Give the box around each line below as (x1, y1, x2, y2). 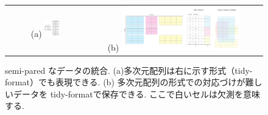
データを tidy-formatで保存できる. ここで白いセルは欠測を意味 (13, 87, 260, 100)
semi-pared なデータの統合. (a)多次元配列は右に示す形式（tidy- (5, 64, 253, 76)
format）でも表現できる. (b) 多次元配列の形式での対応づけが (5, 76, 245, 88)
